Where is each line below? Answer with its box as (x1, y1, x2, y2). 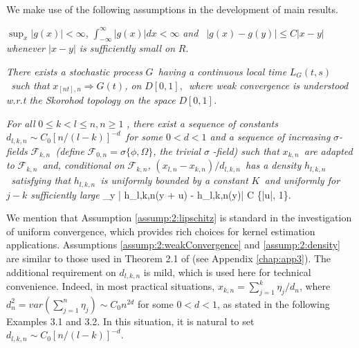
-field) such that (212, 143, 279, 158)
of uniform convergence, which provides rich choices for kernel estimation (6, 223, 315, 238)
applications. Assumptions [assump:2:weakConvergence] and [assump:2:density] (6, 237, 340, 252)
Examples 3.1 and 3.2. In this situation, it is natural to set (6, 313, 255, 328)
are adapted (304, 143, 353, 158)
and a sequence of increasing (210, 129, 331, 144)
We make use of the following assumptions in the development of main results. (6, 2, 338, 16)
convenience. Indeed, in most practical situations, (6, 279, 215, 293)
